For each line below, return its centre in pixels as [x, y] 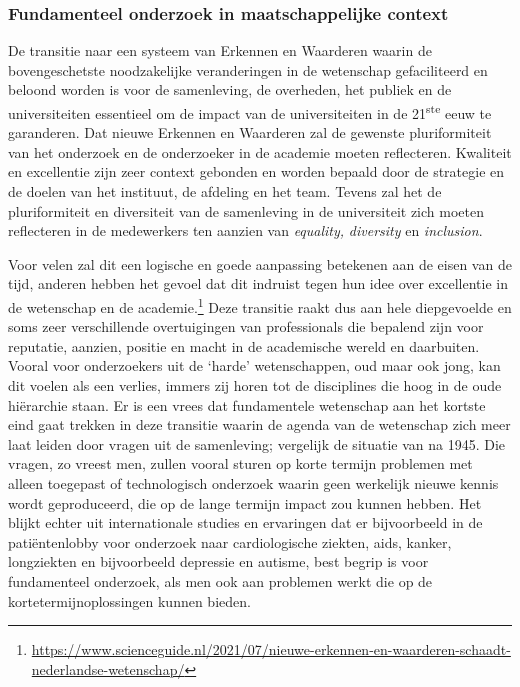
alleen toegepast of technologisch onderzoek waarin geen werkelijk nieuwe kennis [253, 483]
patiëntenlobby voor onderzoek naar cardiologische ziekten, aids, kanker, [230, 541]
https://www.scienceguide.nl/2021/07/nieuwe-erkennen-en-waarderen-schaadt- [271, 649]
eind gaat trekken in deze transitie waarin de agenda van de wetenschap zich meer [259, 424]
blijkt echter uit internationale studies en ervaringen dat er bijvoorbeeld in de [245, 522]
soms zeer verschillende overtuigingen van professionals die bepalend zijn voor [246, 326]
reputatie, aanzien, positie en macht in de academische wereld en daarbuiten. [244, 345]
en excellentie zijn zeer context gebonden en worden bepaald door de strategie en [256, 171]
